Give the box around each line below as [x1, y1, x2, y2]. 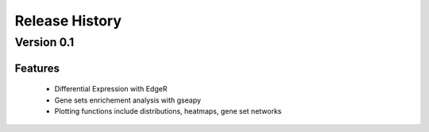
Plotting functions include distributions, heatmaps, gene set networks [54, 107, 282, 115]
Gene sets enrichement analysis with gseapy [54, 95, 202, 105]
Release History [14, 12, 122, 29]
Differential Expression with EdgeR [54, 84, 168, 94]
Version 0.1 [14, 35, 75, 49]
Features [14, 61, 60, 75]
